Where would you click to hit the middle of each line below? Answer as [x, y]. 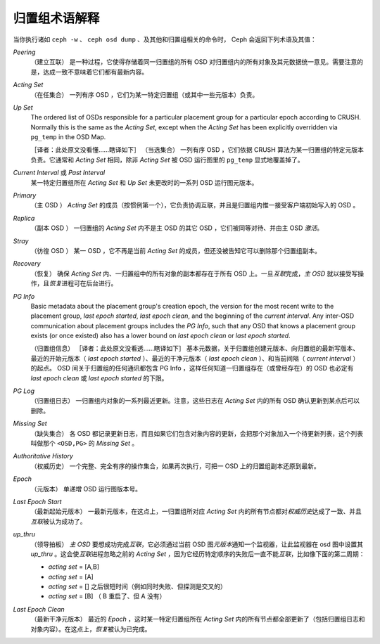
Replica [24, 218]
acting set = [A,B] [74, 567]
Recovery [27, 264]
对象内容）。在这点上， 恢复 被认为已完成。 [91, 629]
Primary [25, 195]
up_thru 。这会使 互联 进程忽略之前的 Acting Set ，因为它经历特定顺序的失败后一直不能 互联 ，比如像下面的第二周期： [198, 554]
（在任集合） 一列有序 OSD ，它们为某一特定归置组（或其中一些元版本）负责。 [145, 94]
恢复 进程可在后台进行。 [83, 283]
